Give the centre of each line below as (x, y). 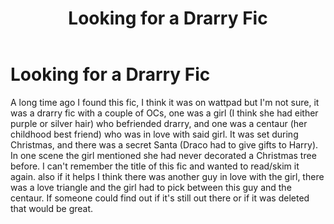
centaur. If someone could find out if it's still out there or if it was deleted (160, 198)
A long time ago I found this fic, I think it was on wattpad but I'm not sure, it (165, 102)
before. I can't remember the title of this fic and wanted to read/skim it (155, 166)
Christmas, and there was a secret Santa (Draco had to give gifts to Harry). (164, 144)
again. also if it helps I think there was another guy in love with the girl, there (167, 176)
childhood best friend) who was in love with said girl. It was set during (154, 134)
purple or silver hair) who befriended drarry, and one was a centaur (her (159, 123)
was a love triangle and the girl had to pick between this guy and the (151, 187)
